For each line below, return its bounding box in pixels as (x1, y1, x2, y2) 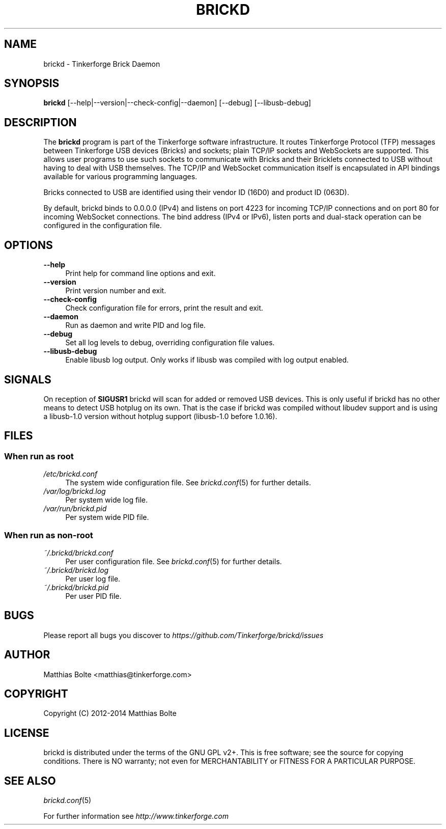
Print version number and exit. (65, 286, 166, 295)
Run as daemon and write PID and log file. (65, 321, 206, 330)
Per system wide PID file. (65, 513, 149, 522)
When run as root (4, 451, 74, 461)
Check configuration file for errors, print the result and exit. (65, 303, 263, 313)
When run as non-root (4, 530, 93, 540)
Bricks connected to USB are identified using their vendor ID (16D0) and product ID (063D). (43, 188, 349, 197)
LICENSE (4, 726, 49, 739)
